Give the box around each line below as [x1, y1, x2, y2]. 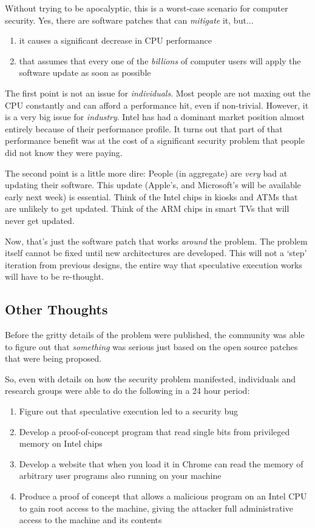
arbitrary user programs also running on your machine [19, 469, 222, 482]
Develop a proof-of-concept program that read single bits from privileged [19, 425, 290, 438]
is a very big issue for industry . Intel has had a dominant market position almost [5, 110, 305, 123]
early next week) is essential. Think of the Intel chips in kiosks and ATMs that [5, 190, 298, 203]
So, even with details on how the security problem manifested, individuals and [5, 372, 296, 385]
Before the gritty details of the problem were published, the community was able [5, 328, 305, 341]
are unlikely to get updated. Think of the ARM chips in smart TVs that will [5, 202, 290, 215]
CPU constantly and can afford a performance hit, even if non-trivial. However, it [5, 98, 309, 111]
